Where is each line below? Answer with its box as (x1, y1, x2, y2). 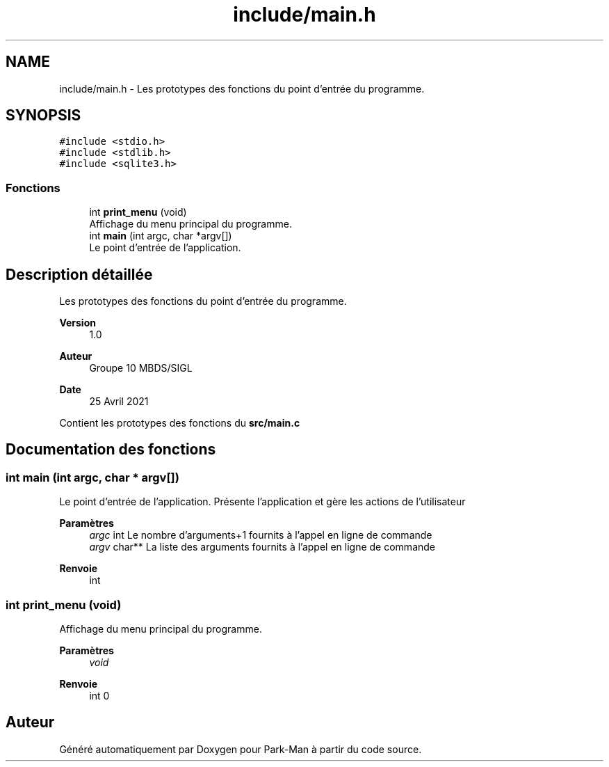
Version (59, 317, 96, 329)
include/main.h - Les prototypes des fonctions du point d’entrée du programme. (59, 82, 425, 95)
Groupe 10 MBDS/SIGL (89, 362, 193, 374)
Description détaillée (6, 265, 153, 283)
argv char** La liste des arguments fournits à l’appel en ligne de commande (89, 541, 435, 553)
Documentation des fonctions (6, 441, 216, 459)
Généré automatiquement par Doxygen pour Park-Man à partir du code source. (59, 743, 422, 755)
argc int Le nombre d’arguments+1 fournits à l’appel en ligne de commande (89, 529, 432, 541)
